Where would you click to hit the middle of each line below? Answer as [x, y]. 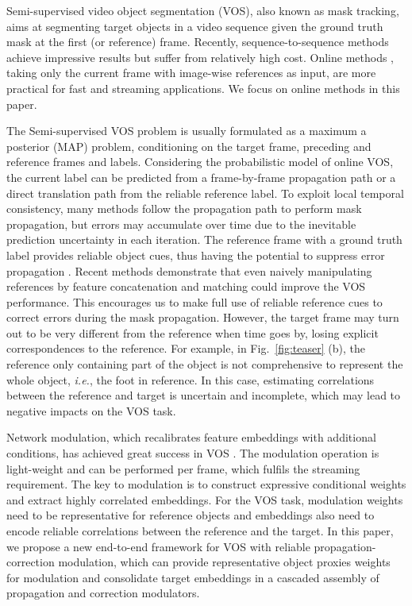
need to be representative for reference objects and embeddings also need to [191, 515]
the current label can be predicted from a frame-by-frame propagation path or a [201, 177]
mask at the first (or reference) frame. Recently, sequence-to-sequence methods [198, 42]
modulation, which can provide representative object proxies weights [224, 562]
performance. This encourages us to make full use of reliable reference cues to [194, 301]
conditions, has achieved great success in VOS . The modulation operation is [193, 453]
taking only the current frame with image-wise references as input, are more [191, 73]
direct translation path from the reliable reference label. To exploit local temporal [205, 193]
